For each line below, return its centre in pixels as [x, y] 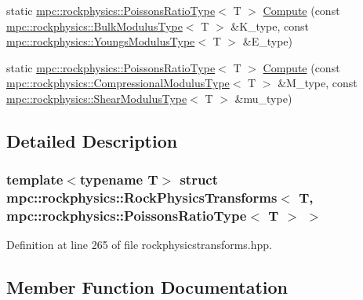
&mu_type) [263, 98]
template [35, 179]
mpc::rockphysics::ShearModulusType [97, 98]
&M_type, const [318, 83]
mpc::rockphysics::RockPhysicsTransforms [142, 198]
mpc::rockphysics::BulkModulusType [94, 26]
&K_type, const [270, 26]
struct [199, 179]
